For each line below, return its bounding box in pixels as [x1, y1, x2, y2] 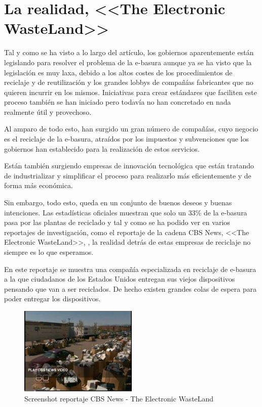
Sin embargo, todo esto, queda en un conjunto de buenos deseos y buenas [4, 197, 232, 208]
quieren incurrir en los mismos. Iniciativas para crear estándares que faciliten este [4, 86, 257, 97]
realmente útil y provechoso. [4, 106, 92, 117]
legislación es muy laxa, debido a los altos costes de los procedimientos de [4, 67, 233, 77]
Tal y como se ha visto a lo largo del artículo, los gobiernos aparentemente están [4, 47, 254, 58]
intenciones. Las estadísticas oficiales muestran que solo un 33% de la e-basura [4, 207, 247, 217]
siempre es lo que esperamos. [4, 247, 94, 257]
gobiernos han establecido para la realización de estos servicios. [4, 143, 200, 154]
